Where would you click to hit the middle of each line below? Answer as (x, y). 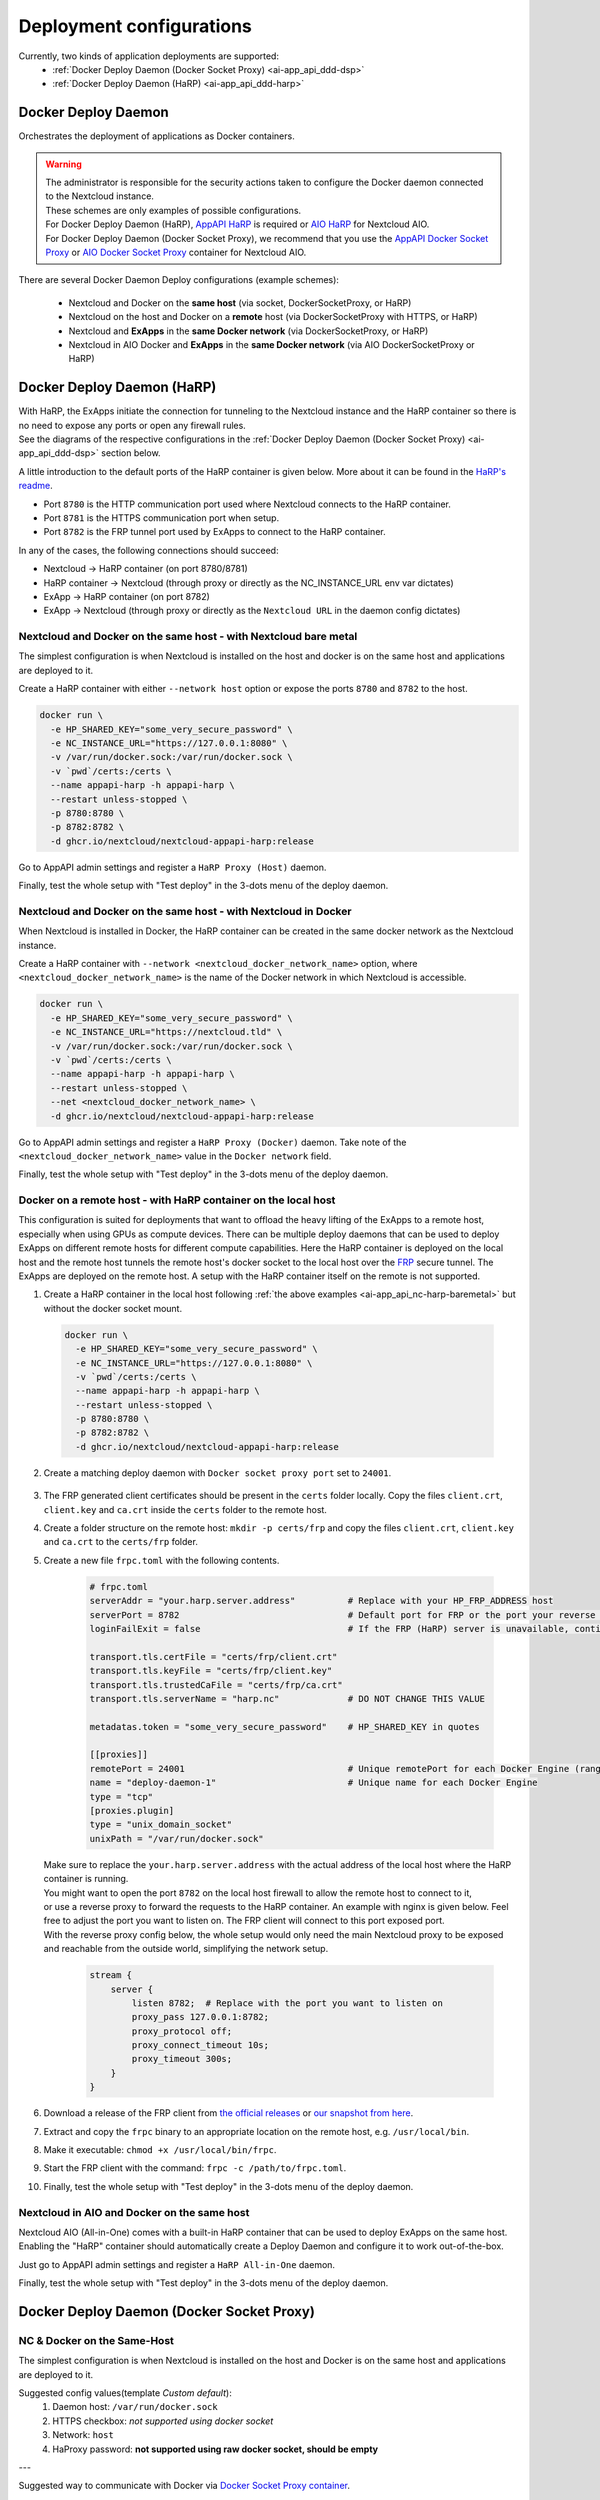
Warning (63, 164)
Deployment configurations (135, 26)
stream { (111, 1975)
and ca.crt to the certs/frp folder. (121, 1542)
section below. (131, 453)
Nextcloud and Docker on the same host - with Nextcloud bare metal (188, 637)
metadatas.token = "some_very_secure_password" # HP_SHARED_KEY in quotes (284, 1726)
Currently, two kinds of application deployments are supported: (149, 56)
